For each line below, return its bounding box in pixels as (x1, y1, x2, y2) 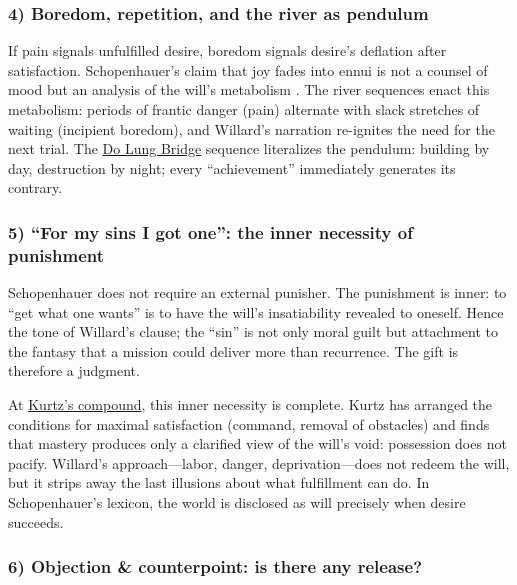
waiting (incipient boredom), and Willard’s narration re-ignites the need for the (8, 118, 495, 139)
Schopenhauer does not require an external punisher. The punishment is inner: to (8, 282, 507, 303)
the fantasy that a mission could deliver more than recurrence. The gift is (8, 340, 459, 361)
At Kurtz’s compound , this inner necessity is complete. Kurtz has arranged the (8, 394, 493, 415)
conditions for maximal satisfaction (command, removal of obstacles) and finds (8, 413, 490, 434)
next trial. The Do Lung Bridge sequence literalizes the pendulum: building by (8, 138, 490, 159)
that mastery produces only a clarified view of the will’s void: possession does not (8, 433, 507, 454)
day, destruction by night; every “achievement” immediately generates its (8, 157, 456, 178)
